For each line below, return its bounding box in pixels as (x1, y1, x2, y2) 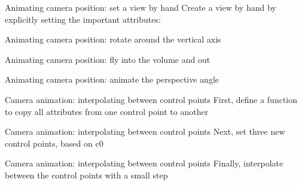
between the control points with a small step (5, 168, 168, 181)
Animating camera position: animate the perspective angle (5, 73, 219, 86)
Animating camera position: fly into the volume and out (5, 53, 211, 65)
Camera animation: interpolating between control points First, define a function (5, 93, 297, 105)
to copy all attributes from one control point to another (5, 105, 209, 117)
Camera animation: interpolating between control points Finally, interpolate (5, 157, 283, 169)
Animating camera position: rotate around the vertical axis (5, 33, 221, 46)
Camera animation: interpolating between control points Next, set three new (5, 125, 285, 138)
